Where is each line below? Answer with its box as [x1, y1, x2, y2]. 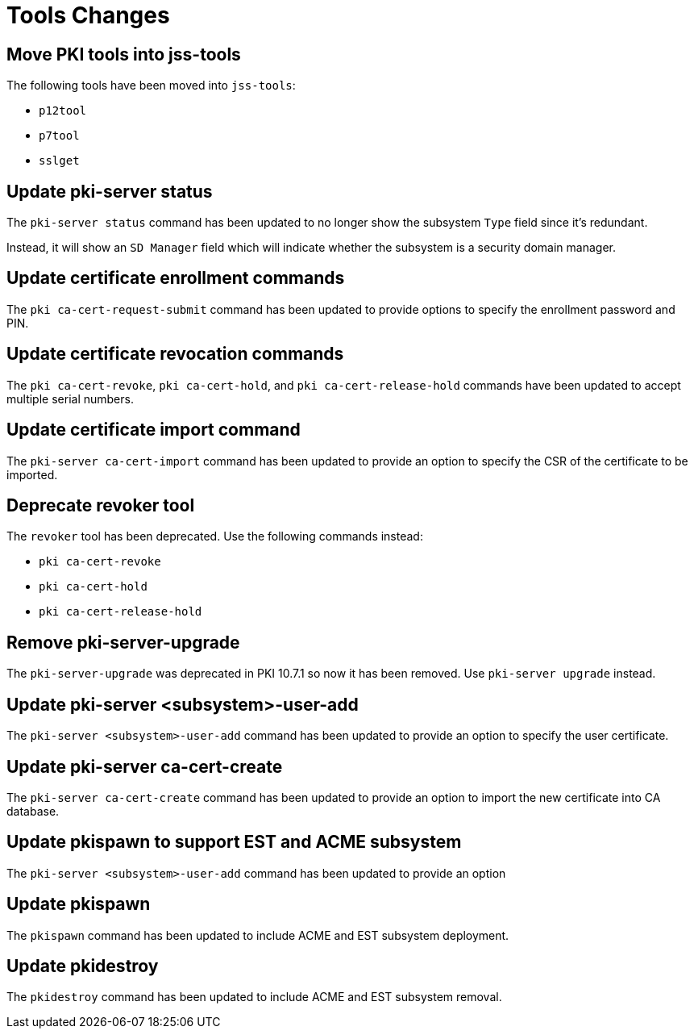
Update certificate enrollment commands [6, 268, 345, 289]
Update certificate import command [6, 419, 301, 440]
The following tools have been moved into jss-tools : [6, 78, 296, 93]
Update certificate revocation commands [6, 344, 344, 365]
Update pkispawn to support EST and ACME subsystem [6, 832, 462, 853]
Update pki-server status [6, 181, 213, 202]
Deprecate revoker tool [6, 495, 195, 515]
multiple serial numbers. [6, 391, 134, 406]
